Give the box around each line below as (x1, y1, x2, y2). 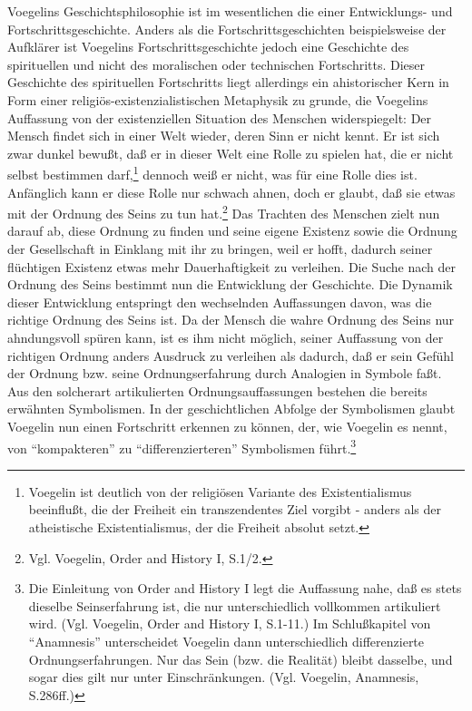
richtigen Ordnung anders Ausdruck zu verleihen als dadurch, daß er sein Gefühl (7, 346, 454, 365)
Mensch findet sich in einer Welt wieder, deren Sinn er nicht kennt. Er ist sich (7, 126, 440, 145)
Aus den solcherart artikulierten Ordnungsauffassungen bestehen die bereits (7, 381, 428, 400)
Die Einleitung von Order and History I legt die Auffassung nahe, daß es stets (28, 579, 462, 598)
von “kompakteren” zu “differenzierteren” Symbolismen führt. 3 (7, 435, 357, 457)
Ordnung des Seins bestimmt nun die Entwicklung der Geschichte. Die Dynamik (7, 275, 453, 294)
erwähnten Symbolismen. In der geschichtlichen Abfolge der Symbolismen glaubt (7, 399, 456, 418)
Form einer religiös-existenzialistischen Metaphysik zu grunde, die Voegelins (7, 90, 428, 109)
